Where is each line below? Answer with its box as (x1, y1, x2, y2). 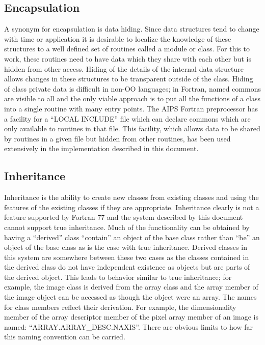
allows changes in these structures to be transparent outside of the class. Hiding (4, 73, 253, 84)
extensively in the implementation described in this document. (4, 143, 199, 154)
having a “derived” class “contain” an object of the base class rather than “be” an (4, 232, 260, 242)
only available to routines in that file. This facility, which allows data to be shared (4, 123, 260, 134)
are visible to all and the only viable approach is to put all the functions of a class (4, 93, 260, 104)
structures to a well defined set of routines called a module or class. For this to (4, 43, 250, 54)
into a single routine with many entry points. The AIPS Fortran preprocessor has (4, 103, 258, 113)
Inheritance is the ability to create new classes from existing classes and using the (4, 192, 259, 203)
